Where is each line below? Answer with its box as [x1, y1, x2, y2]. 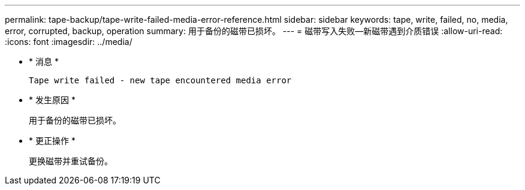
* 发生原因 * [29, 95, 76, 105]
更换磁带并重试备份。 [29, 156, 113, 166]
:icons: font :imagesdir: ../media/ [5, 37, 132, 47]
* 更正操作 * [29, 135, 76, 146]
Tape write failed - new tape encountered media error [29, 76, 292, 85]
